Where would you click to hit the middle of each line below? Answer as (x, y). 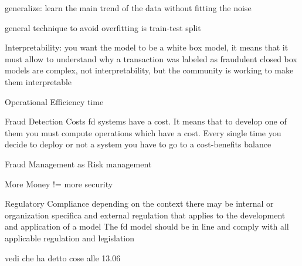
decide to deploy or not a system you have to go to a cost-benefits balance (138, 144)
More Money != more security (59, 183)
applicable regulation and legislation (70, 238)
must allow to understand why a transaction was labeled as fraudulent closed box (151, 58)
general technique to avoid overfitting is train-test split (103, 27)
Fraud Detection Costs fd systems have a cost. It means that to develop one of (146, 121)
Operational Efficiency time (54, 101)
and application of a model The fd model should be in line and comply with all (147, 226)
